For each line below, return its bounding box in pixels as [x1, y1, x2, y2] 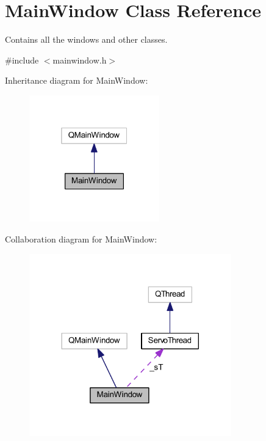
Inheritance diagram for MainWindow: [5, 74, 148, 87]
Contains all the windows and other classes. [5, 33, 168, 46]
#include [5, 53, 39, 66]
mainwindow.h [52, 53, 107, 66]
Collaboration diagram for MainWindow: [5, 233, 157, 246]
